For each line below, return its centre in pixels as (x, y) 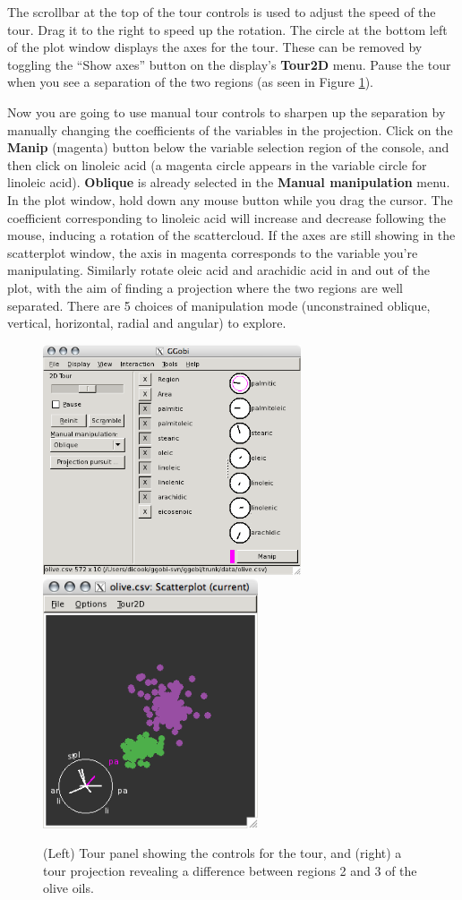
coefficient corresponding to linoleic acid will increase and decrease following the (227, 217)
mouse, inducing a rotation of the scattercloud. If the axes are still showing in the (231, 235)
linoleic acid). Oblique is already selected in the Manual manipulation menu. (229, 182)
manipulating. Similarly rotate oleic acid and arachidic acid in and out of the (218, 270)
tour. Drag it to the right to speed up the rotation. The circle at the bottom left (227, 29)
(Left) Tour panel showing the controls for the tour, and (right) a (222, 853)
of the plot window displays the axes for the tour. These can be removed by (215, 47)
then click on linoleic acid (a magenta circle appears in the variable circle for (217, 164)
